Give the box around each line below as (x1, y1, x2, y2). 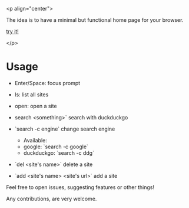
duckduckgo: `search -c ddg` (23, 149, 94, 156)
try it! (6, 28, 19, 35)
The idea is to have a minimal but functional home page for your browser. (6, 17, 184, 23)
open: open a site (14, 102, 57, 109)
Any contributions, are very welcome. (6, 195, 97, 202)
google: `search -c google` (23, 143, 88, 150)
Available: (23, 136, 47, 144)
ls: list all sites (14, 91, 49, 98)
